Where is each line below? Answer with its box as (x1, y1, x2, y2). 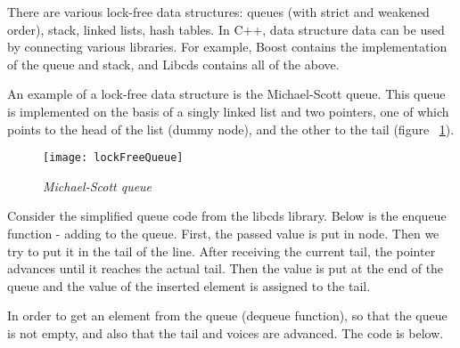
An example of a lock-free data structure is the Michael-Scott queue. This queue (7, 85, 446, 103)
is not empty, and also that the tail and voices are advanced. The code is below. (7, 323, 444, 342)
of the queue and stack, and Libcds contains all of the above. (7, 54, 340, 73)
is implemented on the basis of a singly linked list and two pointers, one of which (7, 101, 449, 120)
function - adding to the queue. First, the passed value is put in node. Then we (7, 224, 439, 242)
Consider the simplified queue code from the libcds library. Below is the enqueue (7, 206, 447, 225)
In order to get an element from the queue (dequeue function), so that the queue (7, 306, 448, 325)
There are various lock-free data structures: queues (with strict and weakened (7, 3, 430, 20)
